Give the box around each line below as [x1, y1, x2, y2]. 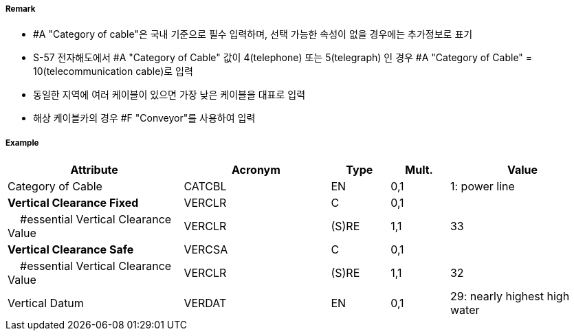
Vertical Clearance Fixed [8, 196, 139, 210]
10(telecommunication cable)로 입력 [33, 65, 193, 78]
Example [5, 137, 39, 148]
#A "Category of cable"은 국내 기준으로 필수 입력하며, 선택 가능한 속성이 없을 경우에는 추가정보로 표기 [33, 28, 473, 41]
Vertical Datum [8, 296, 84, 311]
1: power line [450, 179, 515, 194]
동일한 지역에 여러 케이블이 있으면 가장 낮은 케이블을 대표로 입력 [33, 89, 306, 101]
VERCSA [184, 243, 228, 257]
